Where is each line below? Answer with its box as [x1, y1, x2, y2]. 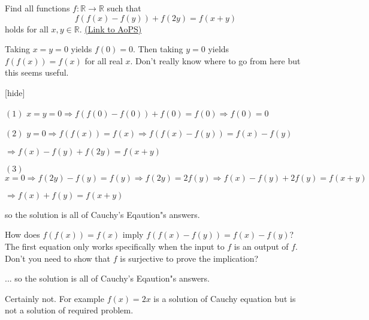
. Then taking [132, 43, 183, 55]
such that [107, 2, 141, 14]
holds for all [5, 22, 49, 35]
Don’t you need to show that [5, 252, 111, 264]
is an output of [234, 240, 289, 252]
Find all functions [5, 2, 70, 14]
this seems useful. [5, 66, 69, 79]
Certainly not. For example [5, 292, 104, 304]
